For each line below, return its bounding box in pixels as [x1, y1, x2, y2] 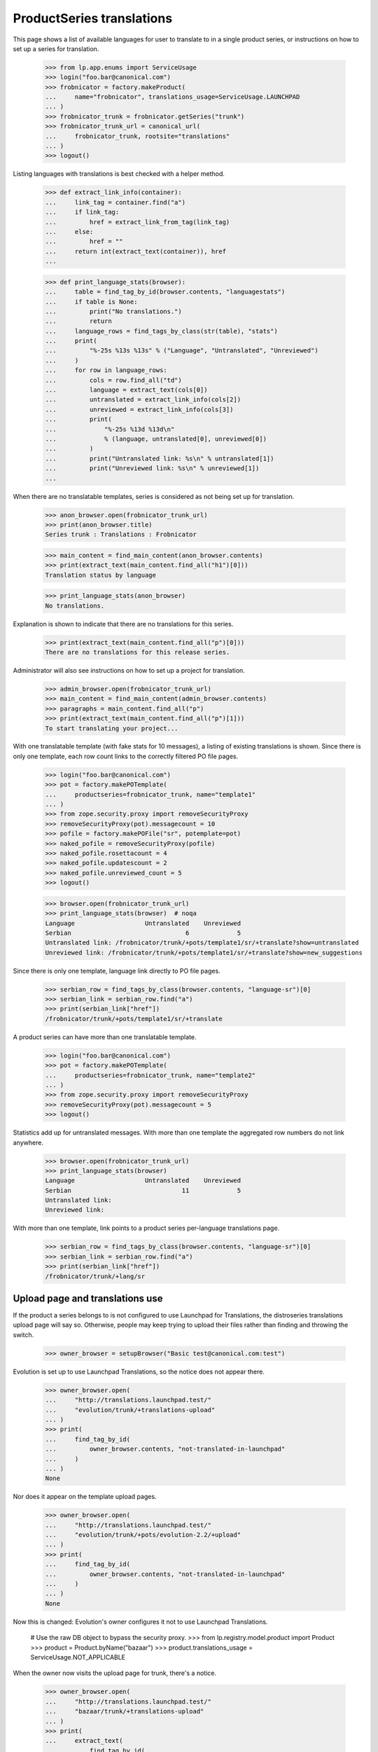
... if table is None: [45, 298, 138, 306]
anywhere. [13, 1138, 43, 1147]
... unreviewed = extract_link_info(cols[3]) [45, 405, 234, 413]
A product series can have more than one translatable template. [13, 1032, 197, 1041]
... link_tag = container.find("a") [45, 198, 185, 206]
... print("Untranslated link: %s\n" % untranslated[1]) [45, 454, 274, 463]
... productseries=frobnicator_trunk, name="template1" [45, 791, 256, 798]
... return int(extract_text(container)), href [45, 247, 227, 255]
